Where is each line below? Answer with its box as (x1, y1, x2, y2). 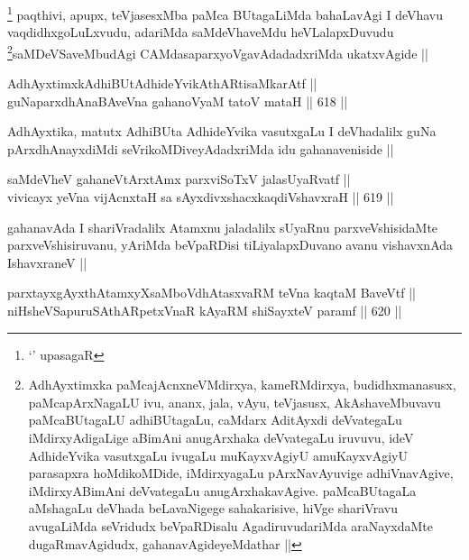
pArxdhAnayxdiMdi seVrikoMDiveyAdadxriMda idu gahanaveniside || (7, 139, 394, 158)
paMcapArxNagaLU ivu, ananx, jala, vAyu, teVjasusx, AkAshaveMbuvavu (28, 392, 441, 411)
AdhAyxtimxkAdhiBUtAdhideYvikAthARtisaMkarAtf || (7, 74, 317, 93)
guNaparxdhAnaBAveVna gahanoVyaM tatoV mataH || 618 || (7, 91, 348, 110)
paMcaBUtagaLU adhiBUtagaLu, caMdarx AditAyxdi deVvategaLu (28, 410, 402, 429)
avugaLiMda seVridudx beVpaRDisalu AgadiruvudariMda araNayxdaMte (28, 516, 434, 535)
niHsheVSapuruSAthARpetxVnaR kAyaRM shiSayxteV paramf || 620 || (7, 301, 402, 320)
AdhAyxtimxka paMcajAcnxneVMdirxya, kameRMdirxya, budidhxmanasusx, (28, 375, 456, 394)
